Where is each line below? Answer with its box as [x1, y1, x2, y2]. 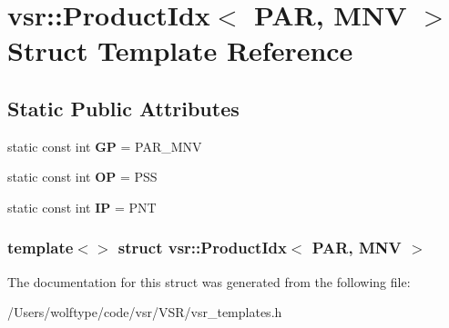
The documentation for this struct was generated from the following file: [7, 272, 411, 291]
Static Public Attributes [7, 94, 240, 122]
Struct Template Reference [7, 32, 353, 69]
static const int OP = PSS [7, 167, 158, 186]
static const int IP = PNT [7, 197, 157, 216]
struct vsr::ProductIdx [117, 236, 287, 259]
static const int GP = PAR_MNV [7, 136, 202, 155]
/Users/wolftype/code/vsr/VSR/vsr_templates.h [7, 303, 282, 322]
